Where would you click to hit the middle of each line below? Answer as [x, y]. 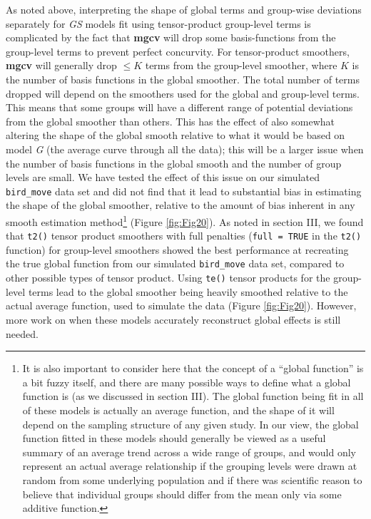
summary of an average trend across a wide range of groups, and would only [189, 452]
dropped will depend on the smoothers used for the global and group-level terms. [183, 93]
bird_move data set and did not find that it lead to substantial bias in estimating [184, 191]
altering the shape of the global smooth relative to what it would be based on [176, 135]
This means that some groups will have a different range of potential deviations [179, 107]
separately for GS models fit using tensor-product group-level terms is [158, 23]
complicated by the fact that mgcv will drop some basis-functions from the [171, 37]
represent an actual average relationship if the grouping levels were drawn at [190, 466]
